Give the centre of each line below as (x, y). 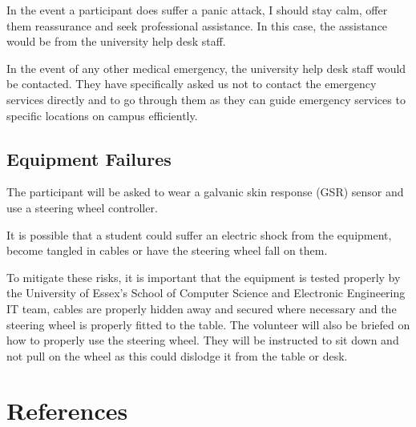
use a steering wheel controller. (82, 207)
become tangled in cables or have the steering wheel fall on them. (167, 250)
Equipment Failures (89, 158)
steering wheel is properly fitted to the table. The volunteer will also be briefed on (208, 324)
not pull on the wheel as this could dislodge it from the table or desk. (177, 355)
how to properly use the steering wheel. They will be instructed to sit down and (203, 340)
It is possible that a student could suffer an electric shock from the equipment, (199, 234)
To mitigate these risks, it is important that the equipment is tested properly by (204, 277)
